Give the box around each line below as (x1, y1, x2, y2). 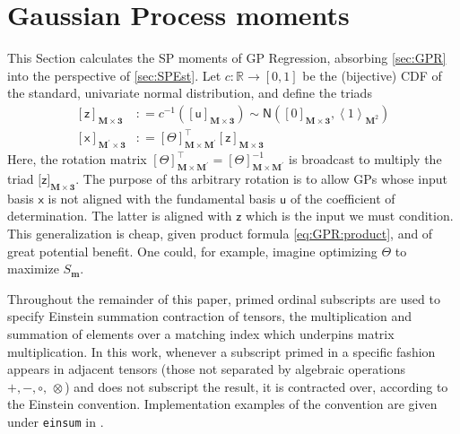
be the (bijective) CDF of (302, 65, 442, 84)
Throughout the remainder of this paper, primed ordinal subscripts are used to (7, 289, 440, 308)
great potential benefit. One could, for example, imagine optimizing (7, 241, 378, 260)
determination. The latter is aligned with (7, 206, 232, 225)
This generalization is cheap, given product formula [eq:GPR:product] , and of (7, 224, 433, 243)
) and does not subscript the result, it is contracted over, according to (65, 377, 448, 395)
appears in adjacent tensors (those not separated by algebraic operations (7, 360, 405, 378)
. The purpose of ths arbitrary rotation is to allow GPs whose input (75, 169, 447, 188)
